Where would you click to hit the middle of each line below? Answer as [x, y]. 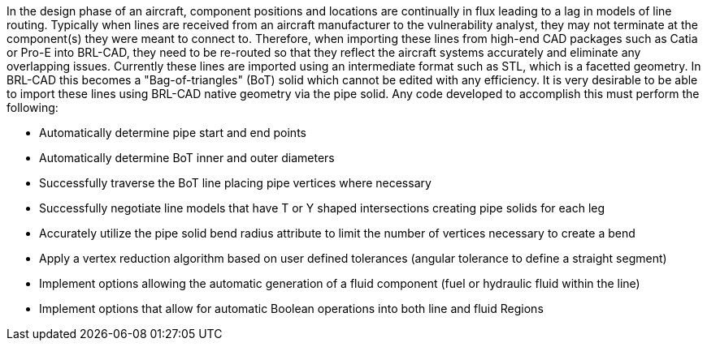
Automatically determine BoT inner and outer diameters [187, 158]
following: [33, 107]
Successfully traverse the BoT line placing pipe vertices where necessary [235, 183]
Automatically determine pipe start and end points [173, 133]
